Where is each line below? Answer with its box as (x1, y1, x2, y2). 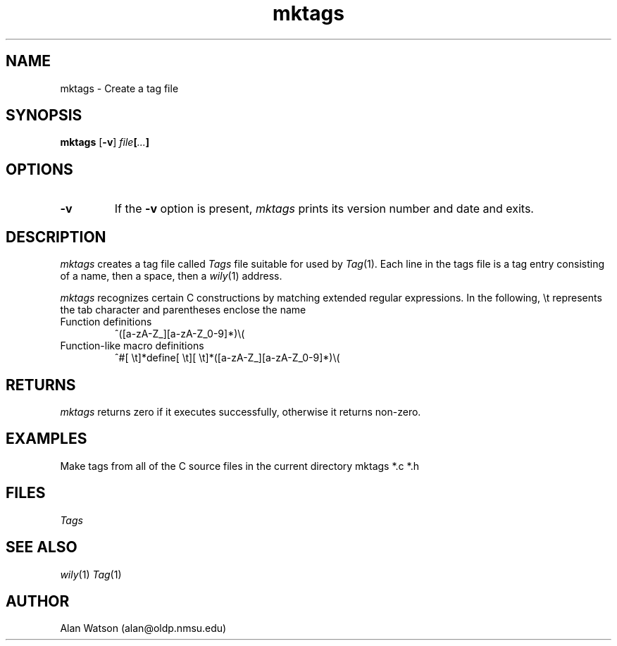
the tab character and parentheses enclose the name (60, 304, 306, 316)
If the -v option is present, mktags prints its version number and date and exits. (114, 201, 534, 216)
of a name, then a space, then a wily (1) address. (60, 270, 282, 282)
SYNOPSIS (6, 106, 82, 125)
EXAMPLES (6, 430, 87, 448)
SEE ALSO (6, 538, 77, 557)
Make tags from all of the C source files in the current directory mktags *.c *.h (60, 459, 419, 472)
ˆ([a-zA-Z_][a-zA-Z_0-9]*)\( (114, 328, 245, 340)
